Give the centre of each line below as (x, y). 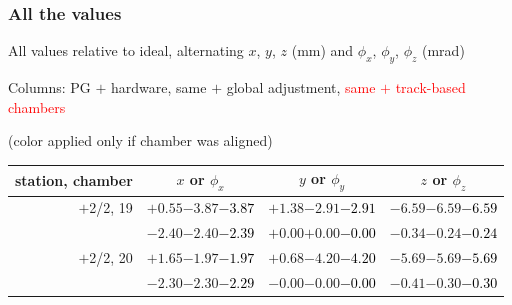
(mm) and (322, 50)
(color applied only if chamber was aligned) (140, 140)
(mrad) (443, 50)
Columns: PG (49, 87)
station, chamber (74, 179)
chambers (37, 106)
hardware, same (159, 87)
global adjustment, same (301, 87)
